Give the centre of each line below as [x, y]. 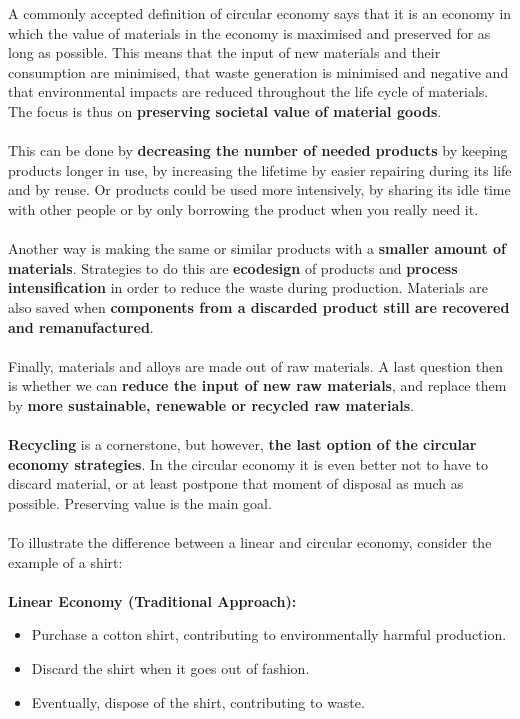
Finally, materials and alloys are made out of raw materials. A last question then [256, 365]
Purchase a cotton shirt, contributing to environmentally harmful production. [269, 634]
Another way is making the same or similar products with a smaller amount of [257, 248]
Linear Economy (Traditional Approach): [152, 600]
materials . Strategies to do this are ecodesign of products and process [233, 267]
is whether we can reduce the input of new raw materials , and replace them [257, 385]
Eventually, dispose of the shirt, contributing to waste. [198, 701]
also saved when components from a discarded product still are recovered [259, 306]
